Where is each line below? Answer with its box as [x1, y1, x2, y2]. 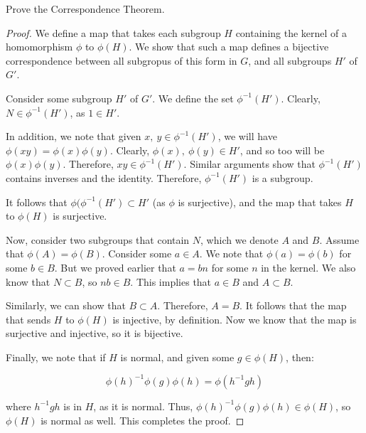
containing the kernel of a [235, 25, 348, 40]
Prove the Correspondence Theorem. [6, 1, 165, 16]
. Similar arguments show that [183, 156, 316, 171]
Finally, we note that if [6, 349, 106, 364]
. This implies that [130, 274, 212, 289]
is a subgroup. [252, 170, 313, 185]
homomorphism [6, 39, 73, 54]
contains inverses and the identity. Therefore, [6, 170, 202, 185]
